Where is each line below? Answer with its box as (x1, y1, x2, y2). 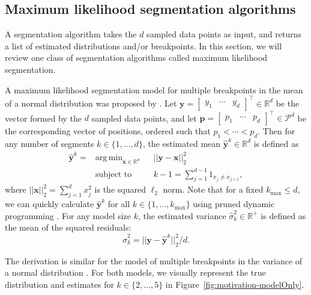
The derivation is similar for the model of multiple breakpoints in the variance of (5, 254, 303, 267)
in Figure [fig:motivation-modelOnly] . (165, 278, 304, 290)
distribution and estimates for (5, 278, 114, 290)
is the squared (94, 183, 146, 196)
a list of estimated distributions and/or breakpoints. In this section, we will (5, 39, 282, 52)
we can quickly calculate (5, 197, 94, 210)
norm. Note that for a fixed (163, 183, 264, 196)
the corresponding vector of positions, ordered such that (5, 125, 211, 137)
